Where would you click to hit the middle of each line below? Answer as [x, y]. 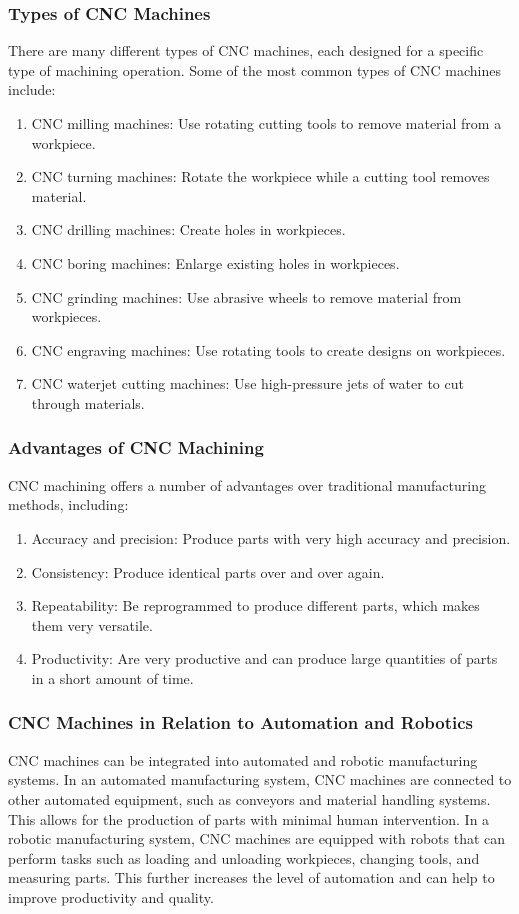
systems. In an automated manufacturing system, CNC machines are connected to [260, 779]
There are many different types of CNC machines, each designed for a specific [246, 50]
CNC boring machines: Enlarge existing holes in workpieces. [215, 262]
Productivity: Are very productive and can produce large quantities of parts [264, 658]
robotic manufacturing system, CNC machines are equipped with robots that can [257, 838]
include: [32, 89]
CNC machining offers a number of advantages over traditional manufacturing [247, 484]
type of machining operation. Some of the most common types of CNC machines [254, 69]
